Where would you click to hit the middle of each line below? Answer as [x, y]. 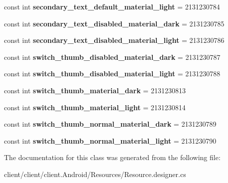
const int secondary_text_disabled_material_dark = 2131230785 [114, 23]
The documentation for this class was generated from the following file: [112, 157]
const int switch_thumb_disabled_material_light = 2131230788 [112, 74]
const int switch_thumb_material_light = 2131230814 [95, 107]
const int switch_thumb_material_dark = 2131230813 [95, 90]
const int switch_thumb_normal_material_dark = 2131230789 [110, 124]
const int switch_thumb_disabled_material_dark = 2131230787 [112, 57]
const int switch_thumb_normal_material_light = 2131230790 [110, 140]
